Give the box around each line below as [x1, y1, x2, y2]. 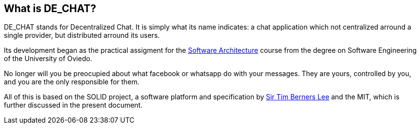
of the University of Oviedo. [4, 54, 92, 63]
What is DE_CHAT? [4, 2, 97, 15]
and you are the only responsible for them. [4, 78, 140, 86]
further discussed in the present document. [4, 101, 143, 110]
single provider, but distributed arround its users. [4, 31, 160, 40]
